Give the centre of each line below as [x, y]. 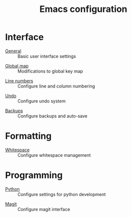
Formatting [29, 136]
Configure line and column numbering [56, 86]
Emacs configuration [83, 9]
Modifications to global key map [50, 71]
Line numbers [19, 81]
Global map [17, 66]
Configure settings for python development [62, 194]
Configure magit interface [44, 209]
